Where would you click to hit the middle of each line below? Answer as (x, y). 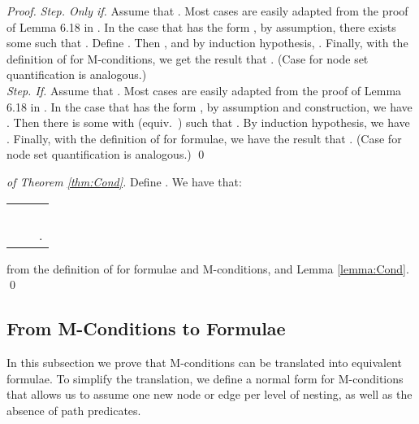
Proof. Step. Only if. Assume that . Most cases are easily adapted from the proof (207, 11)
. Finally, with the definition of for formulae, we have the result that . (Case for (204, 138)
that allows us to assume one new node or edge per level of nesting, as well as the (209, 394)
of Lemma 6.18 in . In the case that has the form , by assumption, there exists (201, 26)
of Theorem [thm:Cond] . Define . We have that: (124, 181)
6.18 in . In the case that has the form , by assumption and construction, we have (209, 106)
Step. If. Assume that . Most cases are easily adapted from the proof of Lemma (204, 90)
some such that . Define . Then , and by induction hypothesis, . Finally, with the (207, 43)
